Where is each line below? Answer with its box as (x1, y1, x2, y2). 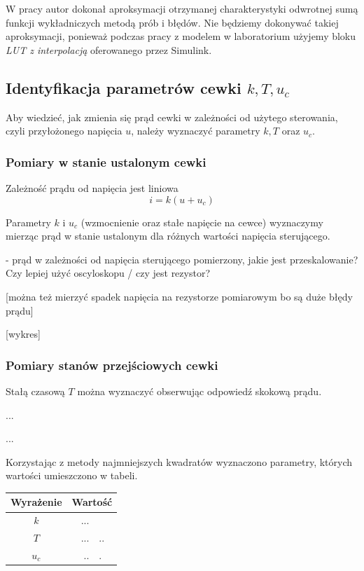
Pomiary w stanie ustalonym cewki (6, 153, 206, 170)
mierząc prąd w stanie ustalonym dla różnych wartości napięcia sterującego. (6, 228, 330, 243)
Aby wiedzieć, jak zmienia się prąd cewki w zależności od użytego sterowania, (6, 109, 338, 124)
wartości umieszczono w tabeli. (6, 468, 138, 483)
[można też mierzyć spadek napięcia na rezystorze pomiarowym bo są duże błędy (6, 289, 353, 303)
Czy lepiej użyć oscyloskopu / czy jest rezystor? (6, 266, 210, 280)
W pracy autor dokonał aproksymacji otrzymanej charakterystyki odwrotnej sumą (6, 1, 358, 15)
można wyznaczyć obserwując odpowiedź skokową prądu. (77, 383, 322, 398)
